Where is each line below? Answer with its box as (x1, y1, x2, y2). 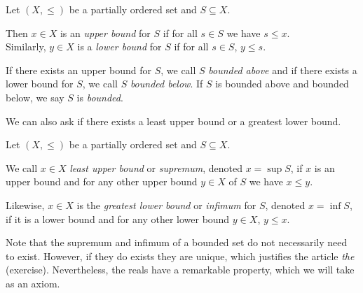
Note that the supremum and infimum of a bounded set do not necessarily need (6, 235, 348, 250)
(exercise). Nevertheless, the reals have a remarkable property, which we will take (6, 262, 355, 277)
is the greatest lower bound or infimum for (76, 197, 256, 212)
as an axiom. (6, 276, 60, 290)
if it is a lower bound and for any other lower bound (6, 211, 230, 226)
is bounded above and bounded (215, 76, 349, 91)
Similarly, (6, 39, 46, 54)
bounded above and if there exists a (208, 62, 357, 77)
